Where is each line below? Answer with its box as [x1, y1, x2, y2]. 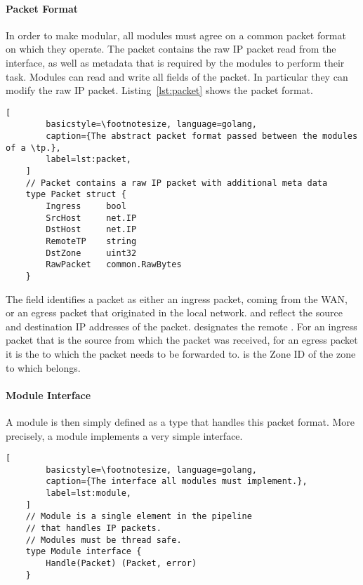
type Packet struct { [25, 189, 126, 200]
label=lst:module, [46, 488, 131, 499]
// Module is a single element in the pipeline [25, 511, 252, 522]
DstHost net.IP [46, 224, 137, 235]
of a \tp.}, [6, 142, 61, 153]
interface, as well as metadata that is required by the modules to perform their [6, 55, 345, 69]
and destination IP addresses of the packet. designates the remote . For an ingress [6, 318, 357, 333]
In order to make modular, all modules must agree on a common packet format [6, 27, 346, 42]
